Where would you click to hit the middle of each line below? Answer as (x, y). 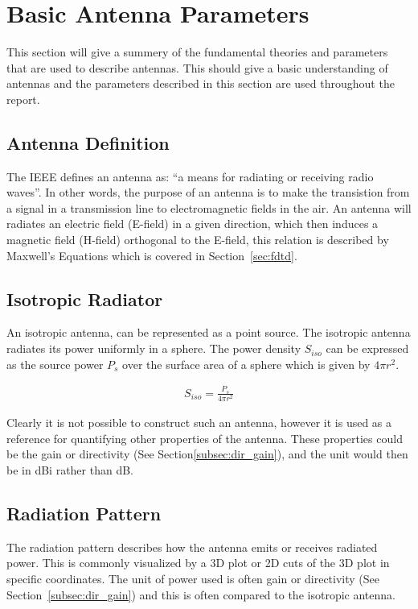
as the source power (55, 364)
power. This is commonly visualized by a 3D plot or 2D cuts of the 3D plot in (198, 563)
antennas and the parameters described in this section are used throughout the (201, 83)
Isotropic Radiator (85, 298)
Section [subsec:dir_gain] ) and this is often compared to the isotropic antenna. (201, 594)
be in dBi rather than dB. (70, 469)
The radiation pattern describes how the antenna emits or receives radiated (192, 547)
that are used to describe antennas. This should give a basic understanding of (197, 67)
